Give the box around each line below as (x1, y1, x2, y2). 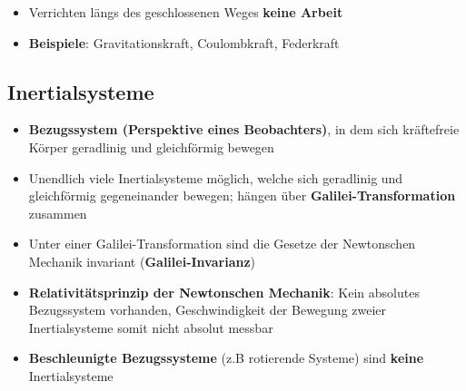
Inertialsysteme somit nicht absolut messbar (28, 318, 273, 337)
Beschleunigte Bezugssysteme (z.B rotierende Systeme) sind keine (28, 348, 424, 367)
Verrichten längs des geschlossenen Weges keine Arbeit (28, 3, 343, 21)
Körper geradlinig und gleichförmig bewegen (28, 137, 274, 156)
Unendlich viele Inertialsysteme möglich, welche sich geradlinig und (28, 168, 403, 187)
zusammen (28, 203, 87, 222)
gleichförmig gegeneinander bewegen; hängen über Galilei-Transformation (28, 186, 456, 205)
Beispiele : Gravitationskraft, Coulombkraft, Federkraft (28, 33, 340, 52)
